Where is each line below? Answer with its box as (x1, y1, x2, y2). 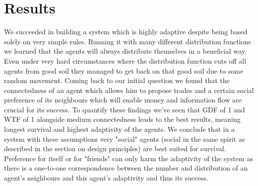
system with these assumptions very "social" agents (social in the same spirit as (4, 133, 245, 144)
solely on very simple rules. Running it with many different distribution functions (4, 36, 251, 46)
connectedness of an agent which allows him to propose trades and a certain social (4, 85, 254, 95)
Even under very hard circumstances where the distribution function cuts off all (4, 55, 247, 66)
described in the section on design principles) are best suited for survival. (4, 143, 226, 154)
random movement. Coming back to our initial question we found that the (4, 75, 230, 86)
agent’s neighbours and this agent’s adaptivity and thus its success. (4, 173, 208, 183)
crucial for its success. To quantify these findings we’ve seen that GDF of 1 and (4, 104, 245, 114)
